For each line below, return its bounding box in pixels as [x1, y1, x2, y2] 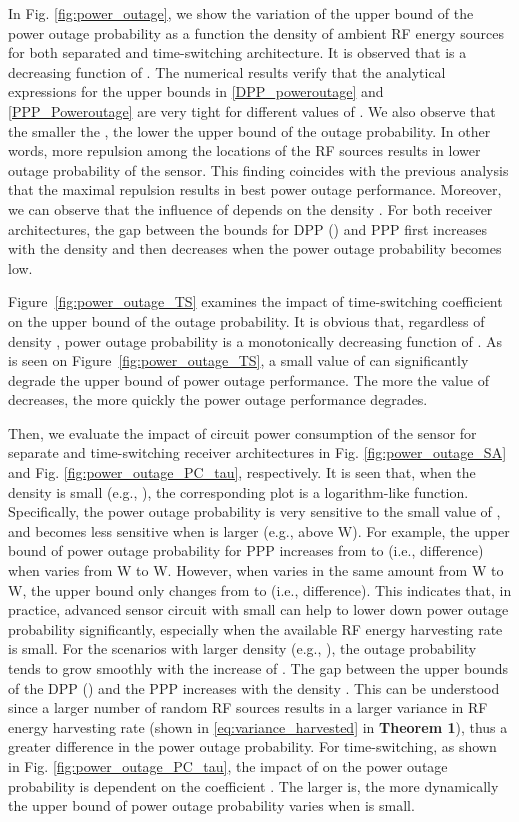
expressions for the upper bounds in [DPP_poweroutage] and [8, 81, 384, 102]
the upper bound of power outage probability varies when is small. [8, 795, 415, 816]
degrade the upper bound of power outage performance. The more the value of [8, 369, 489, 390]
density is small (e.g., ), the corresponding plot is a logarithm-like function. [8, 481, 469, 502]
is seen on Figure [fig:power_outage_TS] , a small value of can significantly [8, 350, 469, 371]
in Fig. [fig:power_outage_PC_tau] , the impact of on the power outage [8, 755, 448, 776]
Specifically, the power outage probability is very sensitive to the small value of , [8, 501, 501, 522]
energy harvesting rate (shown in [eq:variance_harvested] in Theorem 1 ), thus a [8, 716, 508, 737]
